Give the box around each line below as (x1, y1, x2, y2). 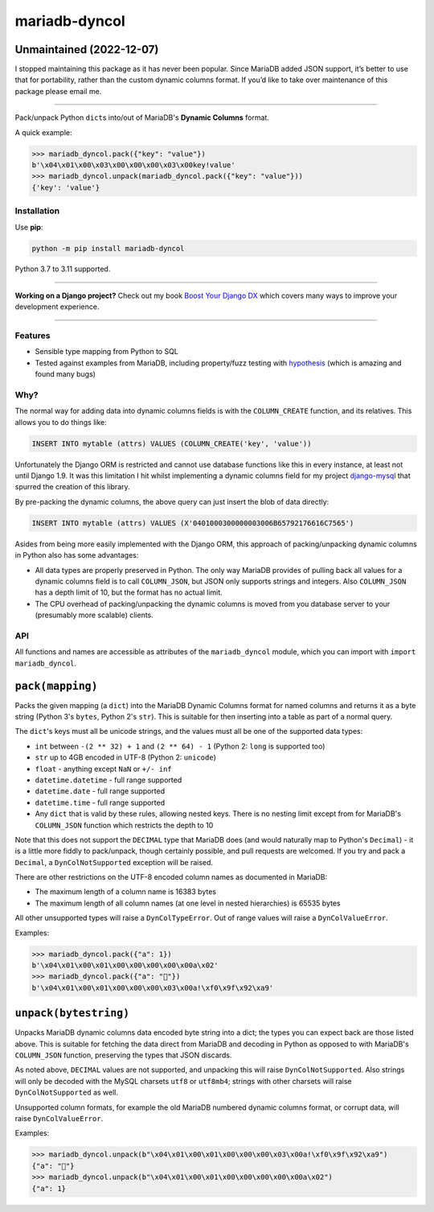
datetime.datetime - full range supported (35, 775, 182, 785)
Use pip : (14, 222, 43, 232)
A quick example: (14, 127, 72, 137)
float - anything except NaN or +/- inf (35, 764, 172, 773)
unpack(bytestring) (14, 1007, 130, 1020)
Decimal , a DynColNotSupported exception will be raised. (14, 857, 213, 867)
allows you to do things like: (14, 417, 108, 427)
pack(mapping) (14, 679, 98, 692)
